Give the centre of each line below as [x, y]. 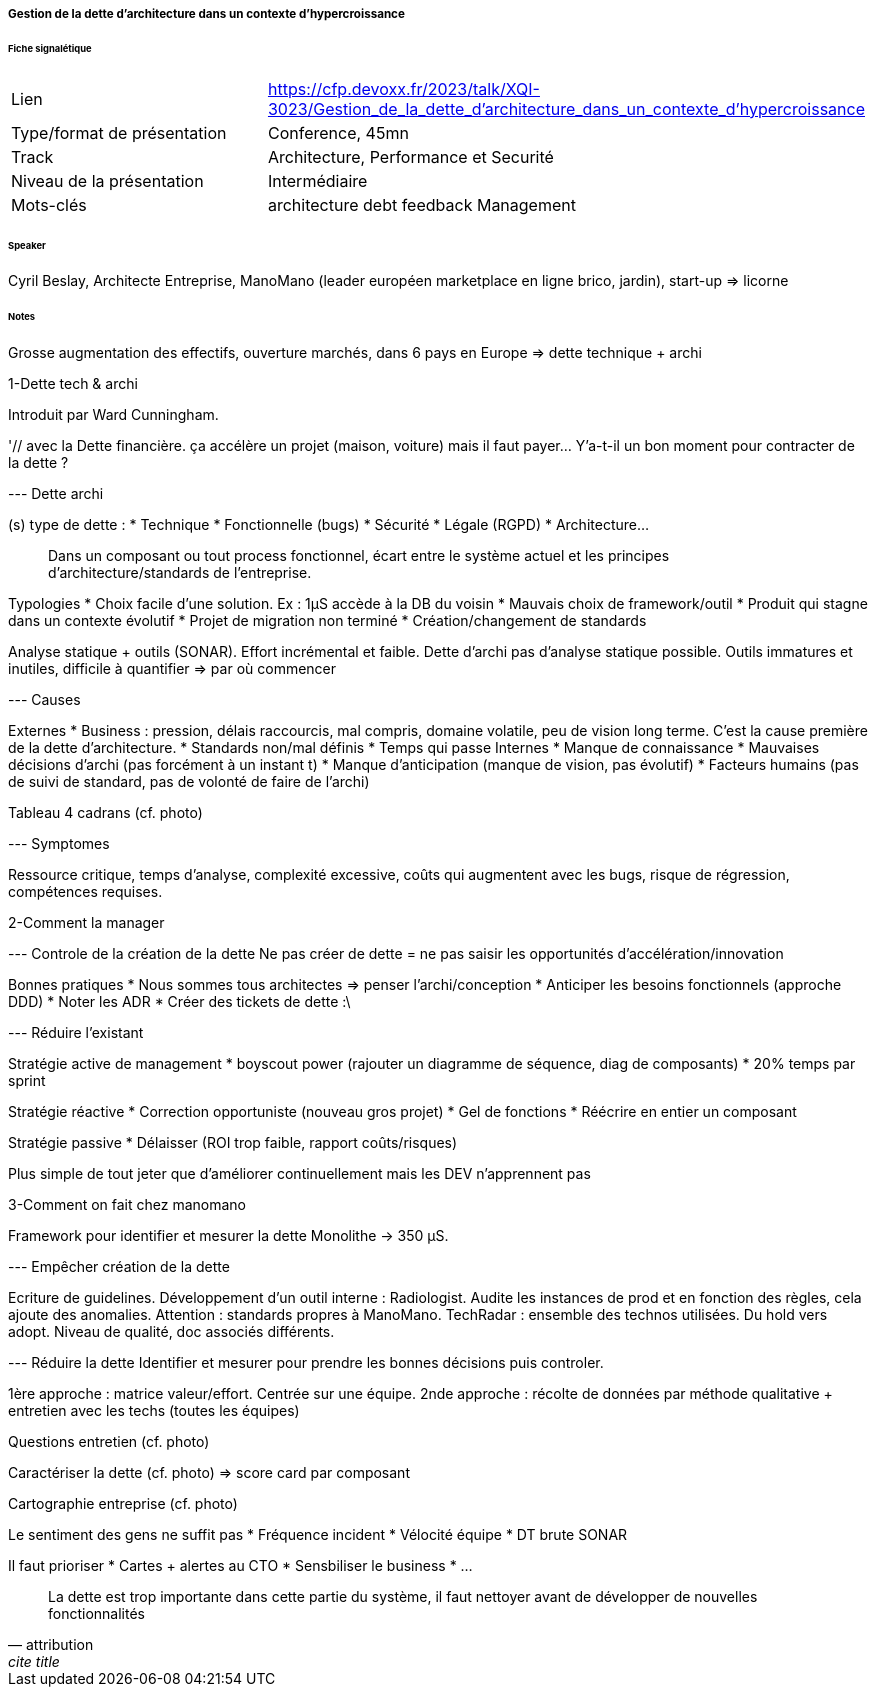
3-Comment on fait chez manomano [127, 1205]
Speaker [27, 245]
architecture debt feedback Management [421, 204]
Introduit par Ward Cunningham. [113, 415]
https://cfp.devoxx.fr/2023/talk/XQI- [403, 88]
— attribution [51, 1645]
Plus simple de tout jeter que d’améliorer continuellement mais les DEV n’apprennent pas [299, 1174]
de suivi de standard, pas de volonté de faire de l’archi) [189, 782]
